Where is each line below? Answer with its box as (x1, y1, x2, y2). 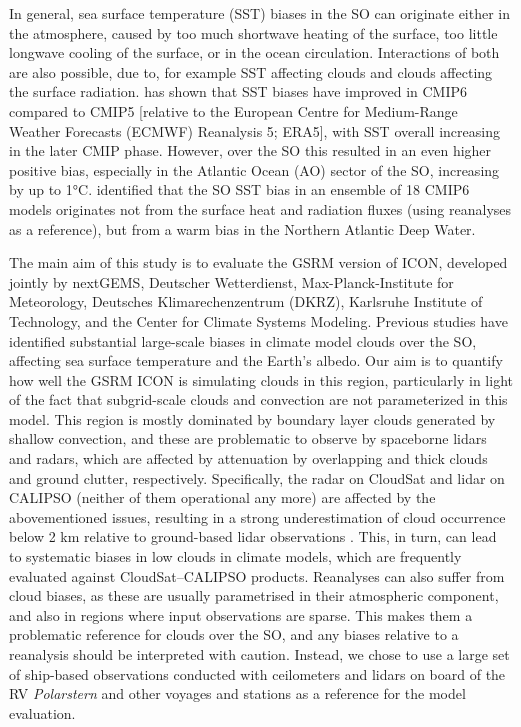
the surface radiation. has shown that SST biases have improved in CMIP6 (9, 81, 468, 102)
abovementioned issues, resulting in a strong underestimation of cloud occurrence (9, 506, 506, 527)
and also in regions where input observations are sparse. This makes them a (9, 604, 473, 625)
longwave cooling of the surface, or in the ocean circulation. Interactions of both (9, 42, 500, 63)
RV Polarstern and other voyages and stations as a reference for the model (9, 683, 466, 704)
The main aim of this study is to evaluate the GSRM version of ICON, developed (9, 252, 508, 273)
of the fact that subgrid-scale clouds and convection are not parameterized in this (9, 389, 508, 410)
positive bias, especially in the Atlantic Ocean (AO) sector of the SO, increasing (9, 159, 500, 180)
